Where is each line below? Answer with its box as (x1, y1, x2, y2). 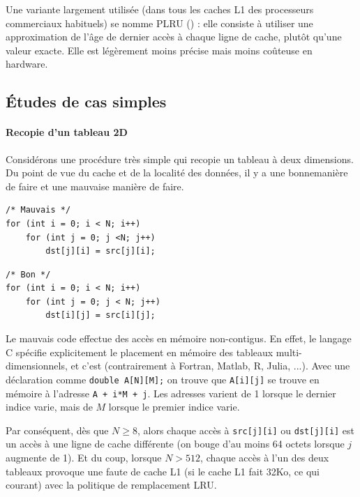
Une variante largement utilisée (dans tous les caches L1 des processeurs (6, 2, 314, 16)
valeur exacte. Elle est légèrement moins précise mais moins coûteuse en (6, 43, 313, 57)
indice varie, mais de (6, 399, 93, 414)
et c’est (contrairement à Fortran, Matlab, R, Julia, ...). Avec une (70, 358, 350, 373)
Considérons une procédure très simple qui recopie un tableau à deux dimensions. (6, 151, 354, 166)
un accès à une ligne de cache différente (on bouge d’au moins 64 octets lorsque (6, 436, 345, 451)
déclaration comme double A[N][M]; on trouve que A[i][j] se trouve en (6, 372, 320, 386)
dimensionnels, (6, 358, 68, 373)
